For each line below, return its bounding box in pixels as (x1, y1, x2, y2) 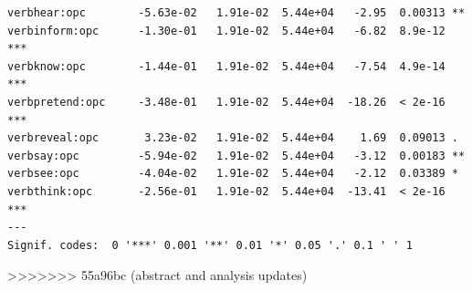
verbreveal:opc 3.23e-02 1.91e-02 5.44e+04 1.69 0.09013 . (7, 131, 458, 145)
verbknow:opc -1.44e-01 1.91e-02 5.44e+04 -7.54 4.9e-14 (7, 59, 446, 73)
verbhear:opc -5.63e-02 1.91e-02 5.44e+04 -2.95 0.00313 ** (7, 6, 466, 19)
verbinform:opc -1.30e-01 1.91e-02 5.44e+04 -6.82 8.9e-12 (7, 24, 446, 37)
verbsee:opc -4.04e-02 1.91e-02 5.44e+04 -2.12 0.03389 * (7, 167, 458, 181)
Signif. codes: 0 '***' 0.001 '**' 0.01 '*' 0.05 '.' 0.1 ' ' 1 (7, 238, 413, 252)
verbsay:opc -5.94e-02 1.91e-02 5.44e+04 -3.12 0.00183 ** (7, 149, 466, 162)
